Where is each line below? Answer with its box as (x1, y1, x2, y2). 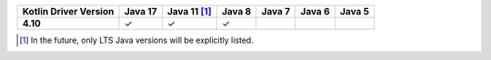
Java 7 (261, 5, 291, 17)
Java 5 (339, 5, 370, 17)
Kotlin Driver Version (22, 5, 115, 17)
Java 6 (300, 5, 331, 17)
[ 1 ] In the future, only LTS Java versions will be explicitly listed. (19, 35, 254, 45)
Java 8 (221, 5, 252, 17)
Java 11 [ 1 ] (166, 5, 212, 17)
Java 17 (124, 5, 158, 17)
